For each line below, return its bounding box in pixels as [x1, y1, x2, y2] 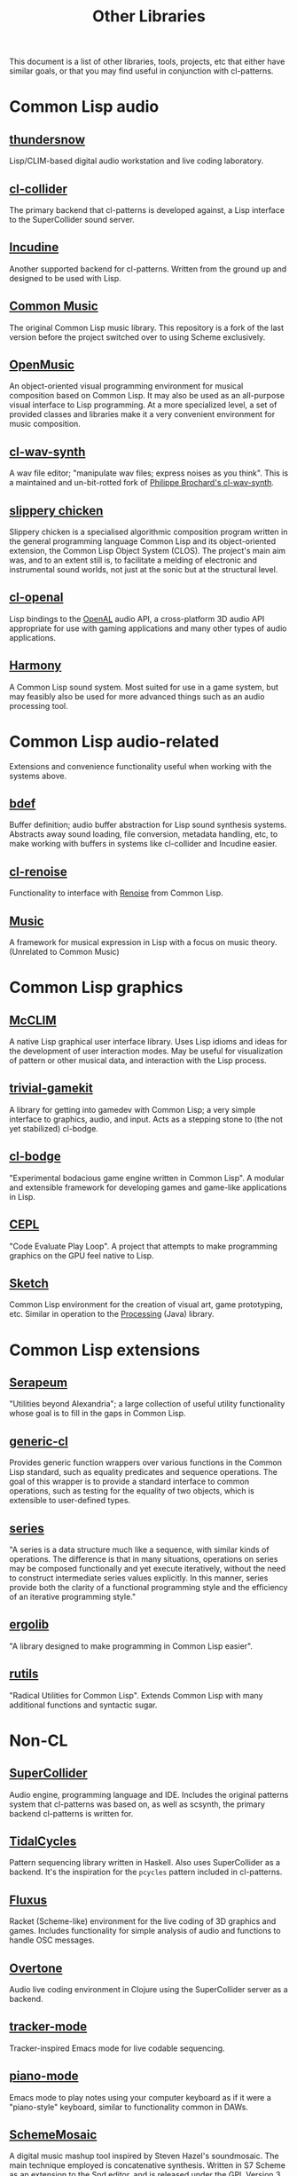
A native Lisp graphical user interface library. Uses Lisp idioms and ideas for [9, 1037, 288, 1047]
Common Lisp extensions [9, 1340, 201, 1360]
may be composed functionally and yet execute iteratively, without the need [9, 1563, 286, 1573]
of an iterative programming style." [9, 1591, 136, 1602]
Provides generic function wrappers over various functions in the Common [9, 1457, 282, 1468]
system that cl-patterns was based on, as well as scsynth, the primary [9, 1799, 266, 1809]
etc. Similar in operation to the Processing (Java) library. [9, 1309, 215, 1320]
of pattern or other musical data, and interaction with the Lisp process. [9, 1055, 268, 1066]
